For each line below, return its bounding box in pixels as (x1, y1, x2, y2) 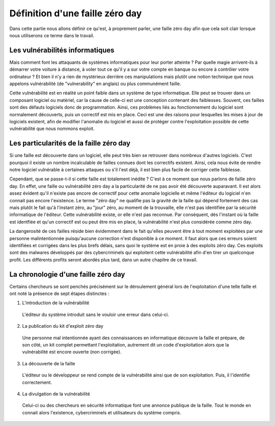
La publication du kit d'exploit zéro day (22, 323, 104, 329)
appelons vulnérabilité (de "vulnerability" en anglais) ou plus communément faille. (9, 81, 181, 87)
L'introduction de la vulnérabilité (22, 300, 90, 306)
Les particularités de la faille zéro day (9, 139, 131, 148)
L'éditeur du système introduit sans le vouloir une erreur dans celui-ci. (22, 311, 169, 317)
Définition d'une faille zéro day (9, 8, 142, 19)
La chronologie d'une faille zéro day (9, 270, 125, 279)
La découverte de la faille (22, 360, 75, 366)
